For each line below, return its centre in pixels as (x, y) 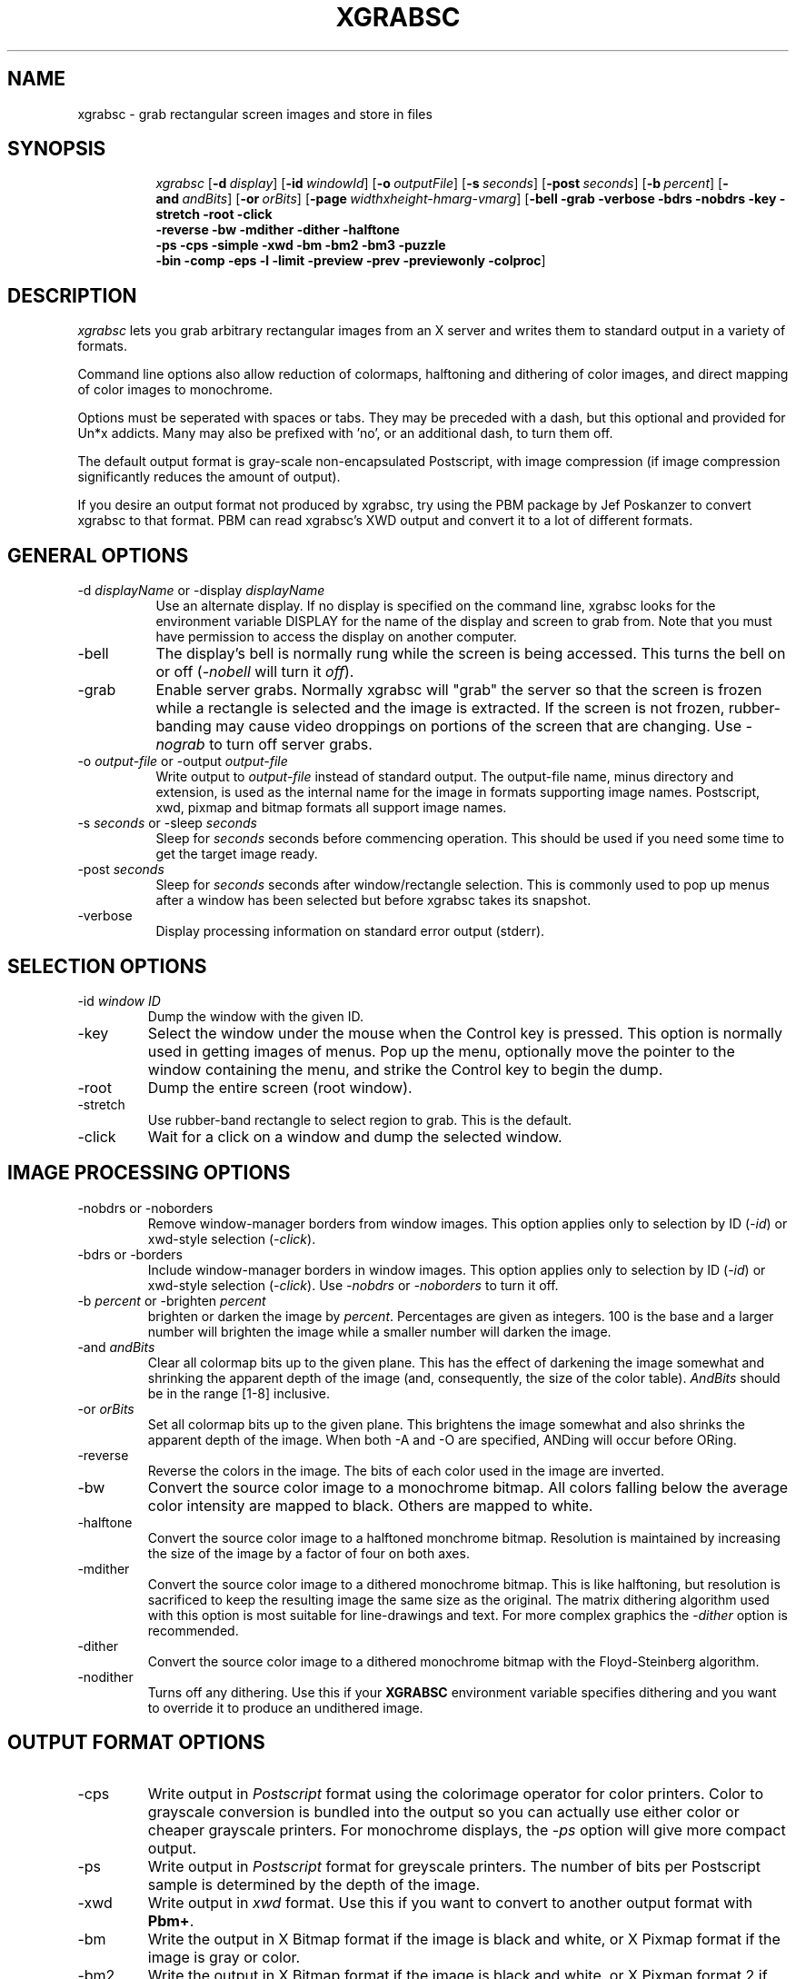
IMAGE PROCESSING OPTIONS (149, 1173)
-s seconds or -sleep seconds (167, 823)
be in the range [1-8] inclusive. (239, 1393)
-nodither (105, 1676)
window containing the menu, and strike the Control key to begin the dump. (405, 1069)
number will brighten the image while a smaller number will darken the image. (379, 1331)
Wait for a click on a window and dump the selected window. (355, 1136)
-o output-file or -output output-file (183, 761)
